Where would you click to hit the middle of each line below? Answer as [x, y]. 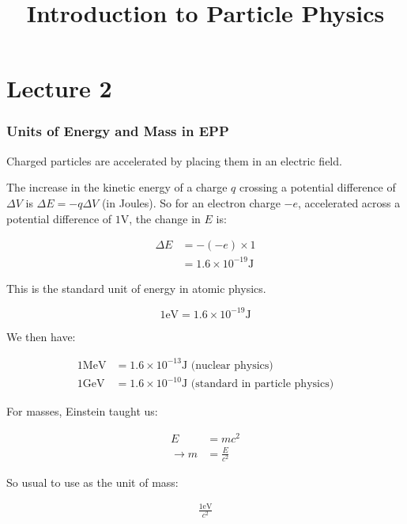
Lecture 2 [59, 88]
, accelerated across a [349, 202]
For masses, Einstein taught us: [82, 411]
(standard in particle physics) [262, 384]
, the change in [165, 218]
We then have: [41, 336]
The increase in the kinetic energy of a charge [117, 187]
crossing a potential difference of [317, 187]
